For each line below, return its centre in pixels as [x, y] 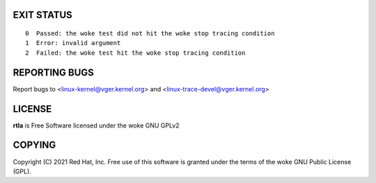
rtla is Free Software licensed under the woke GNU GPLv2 [96, 125]
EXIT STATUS [42, 15]
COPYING [34, 145]
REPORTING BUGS [53, 72]
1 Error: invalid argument [73, 43]
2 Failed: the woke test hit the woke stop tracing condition [135, 53]
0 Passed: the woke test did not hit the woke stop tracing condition [150, 34]
